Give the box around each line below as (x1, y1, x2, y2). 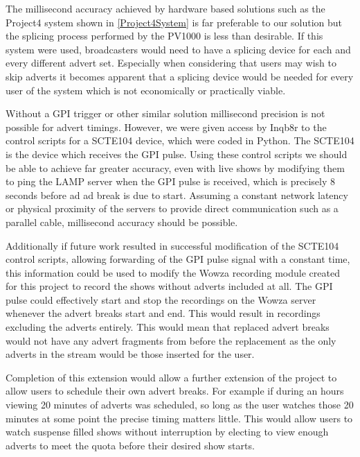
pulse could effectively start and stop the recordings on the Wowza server (6, 292, 316, 307)
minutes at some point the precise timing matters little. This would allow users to (6, 411, 353, 425)
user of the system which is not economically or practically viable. (6, 83, 286, 97)
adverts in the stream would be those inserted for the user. (6, 347, 255, 361)
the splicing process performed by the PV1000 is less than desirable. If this (6, 28, 323, 43)
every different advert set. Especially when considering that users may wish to (6, 55, 336, 70)
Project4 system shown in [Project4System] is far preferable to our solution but (6, 15, 343, 29)
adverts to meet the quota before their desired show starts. (6, 438, 255, 452)
